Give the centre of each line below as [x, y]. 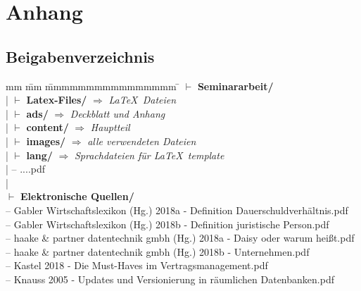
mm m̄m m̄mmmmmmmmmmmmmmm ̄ [93, 86]
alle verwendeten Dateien [142, 141]
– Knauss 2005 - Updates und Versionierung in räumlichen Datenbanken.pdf [170, 279]
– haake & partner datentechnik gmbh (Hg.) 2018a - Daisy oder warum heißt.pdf [180, 238]
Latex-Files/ [57, 100]
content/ [47, 127]
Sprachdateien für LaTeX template [149, 155]
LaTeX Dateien [142, 100]
